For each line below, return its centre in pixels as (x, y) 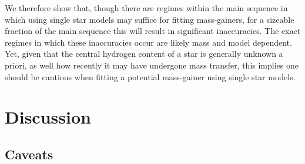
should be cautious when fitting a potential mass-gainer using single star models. (150, 76)
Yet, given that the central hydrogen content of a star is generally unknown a (144, 54)
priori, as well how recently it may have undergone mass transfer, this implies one (152, 65)
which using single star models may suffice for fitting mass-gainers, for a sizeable (150, 19)
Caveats (29, 154)
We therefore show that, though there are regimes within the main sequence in (146, 8)
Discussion (48, 117)
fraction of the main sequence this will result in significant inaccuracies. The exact (153, 31)
